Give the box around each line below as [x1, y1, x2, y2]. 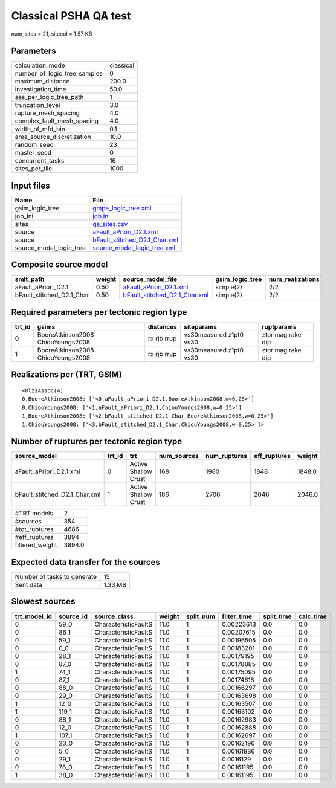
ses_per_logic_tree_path [15, 93, 84, 102]
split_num [186, 612, 216, 621]
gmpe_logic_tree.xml [92, 204, 152, 212]
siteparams [184, 323, 218, 331]
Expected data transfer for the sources [11, 557, 160, 567]
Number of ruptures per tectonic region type [11, 436, 183, 447]
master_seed [15, 149, 51, 157]
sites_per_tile [15, 164, 53, 173]
